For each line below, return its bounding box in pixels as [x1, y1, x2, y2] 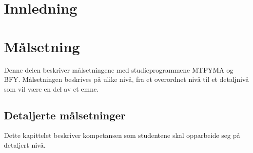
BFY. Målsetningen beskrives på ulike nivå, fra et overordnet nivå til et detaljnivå [4, 74, 249, 84]
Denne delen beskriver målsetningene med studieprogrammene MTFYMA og [4, 64, 234, 75]
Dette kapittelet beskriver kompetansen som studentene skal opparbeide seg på [4, 130, 240, 140]
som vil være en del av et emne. [4, 83, 99, 94]
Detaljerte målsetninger [4, 107, 126, 122]
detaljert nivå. [4, 140, 46, 150]
